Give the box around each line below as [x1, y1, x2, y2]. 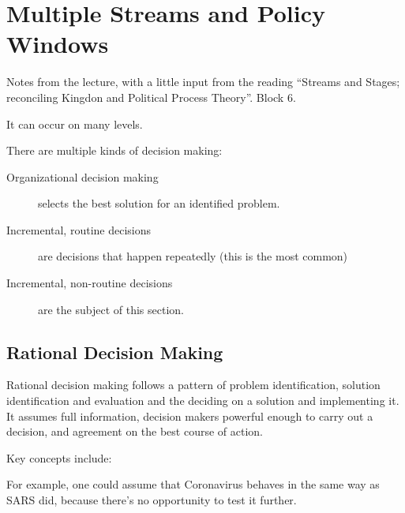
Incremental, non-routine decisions [6, 275, 173, 291]
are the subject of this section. [38, 301, 184, 317]
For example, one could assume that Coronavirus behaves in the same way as [6, 476, 380, 492]
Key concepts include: [6, 449, 112, 466]
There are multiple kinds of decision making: [6, 142, 223, 159]
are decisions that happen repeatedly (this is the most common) [38, 248, 348, 264]
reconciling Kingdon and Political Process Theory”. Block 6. [6, 88, 296, 105]
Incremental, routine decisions [6, 221, 152, 238]
